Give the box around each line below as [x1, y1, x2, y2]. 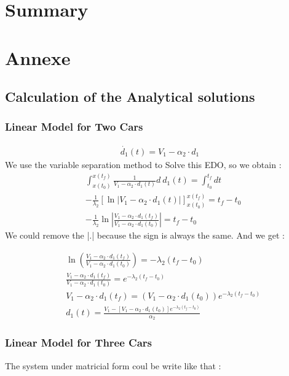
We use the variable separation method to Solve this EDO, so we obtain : [5, 158, 282, 171]
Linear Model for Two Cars [5, 119, 143, 134]
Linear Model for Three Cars [5, 335, 152, 350]
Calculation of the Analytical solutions [5, 87, 255, 106]
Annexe [5, 45, 71, 70]
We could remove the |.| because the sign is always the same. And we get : [5, 229, 285, 242]
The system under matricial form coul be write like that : [5, 359, 221, 372]
